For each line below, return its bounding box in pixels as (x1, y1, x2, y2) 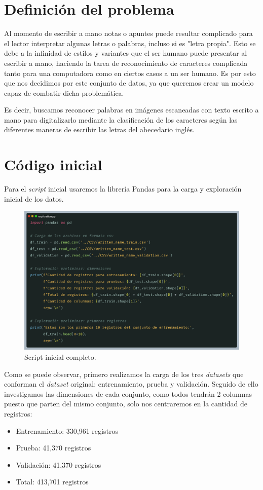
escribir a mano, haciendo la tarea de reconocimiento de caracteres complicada (4, 57, 248, 68)
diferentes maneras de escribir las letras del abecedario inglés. (4, 124, 195, 135)
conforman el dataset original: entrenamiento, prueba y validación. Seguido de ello (4, 379, 258, 389)
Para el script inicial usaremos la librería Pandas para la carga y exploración (4, 183, 242, 194)
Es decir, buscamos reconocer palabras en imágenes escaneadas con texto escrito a (4, 104, 259, 115)
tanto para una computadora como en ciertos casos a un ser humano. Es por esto (4, 67, 256, 78)
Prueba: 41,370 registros (16, 442, 91, 453)
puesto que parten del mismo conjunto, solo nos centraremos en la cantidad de (4, 398, 247, 409)
